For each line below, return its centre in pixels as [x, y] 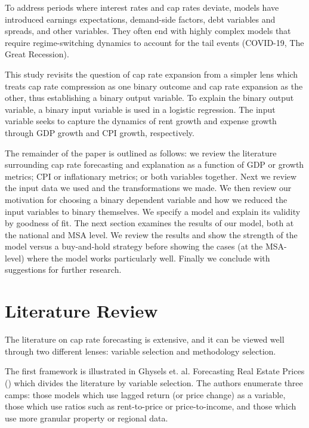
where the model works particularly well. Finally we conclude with [149, 258]
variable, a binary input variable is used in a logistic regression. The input [140, 109]
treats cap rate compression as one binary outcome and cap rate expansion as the [154, 86]
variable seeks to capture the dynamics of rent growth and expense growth [141, 121]
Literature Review [81, 311]
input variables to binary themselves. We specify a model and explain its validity [153, 211]
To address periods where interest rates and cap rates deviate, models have [142, 7]
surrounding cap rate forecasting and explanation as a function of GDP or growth [154, 164]
